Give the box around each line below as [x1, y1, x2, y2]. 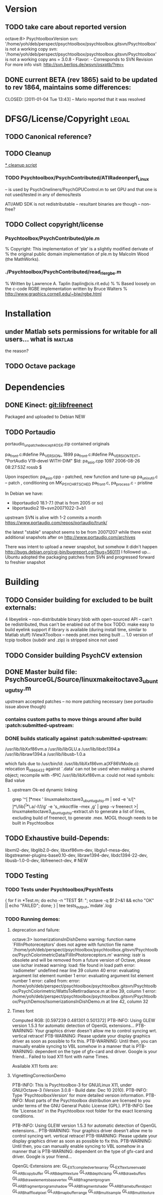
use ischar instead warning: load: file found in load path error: [12, 962, 136, 968]
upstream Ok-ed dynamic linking [12, 787, 78, 792]
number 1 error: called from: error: [12, 978, 81, 983]
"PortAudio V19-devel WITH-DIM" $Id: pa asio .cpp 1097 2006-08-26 [5, 458, 140, 465]
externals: [5, 603, 37, 612]
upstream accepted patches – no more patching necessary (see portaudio [5, 698, 154, 704]
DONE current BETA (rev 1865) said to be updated [5, 76, 158, 84]
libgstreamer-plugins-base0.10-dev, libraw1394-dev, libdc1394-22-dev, [5, 852, 148, 858]
